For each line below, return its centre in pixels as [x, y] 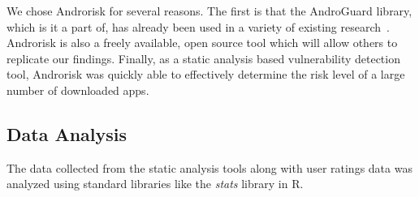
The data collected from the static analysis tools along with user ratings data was [209, 167]
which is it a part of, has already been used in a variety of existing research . [198, 26]
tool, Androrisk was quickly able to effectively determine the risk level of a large [206, 74]
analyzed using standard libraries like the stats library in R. [155, 184]
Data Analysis [67, 133]
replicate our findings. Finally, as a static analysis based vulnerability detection [203, 58]
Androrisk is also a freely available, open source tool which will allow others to [202, 43]
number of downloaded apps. [78, 90]
